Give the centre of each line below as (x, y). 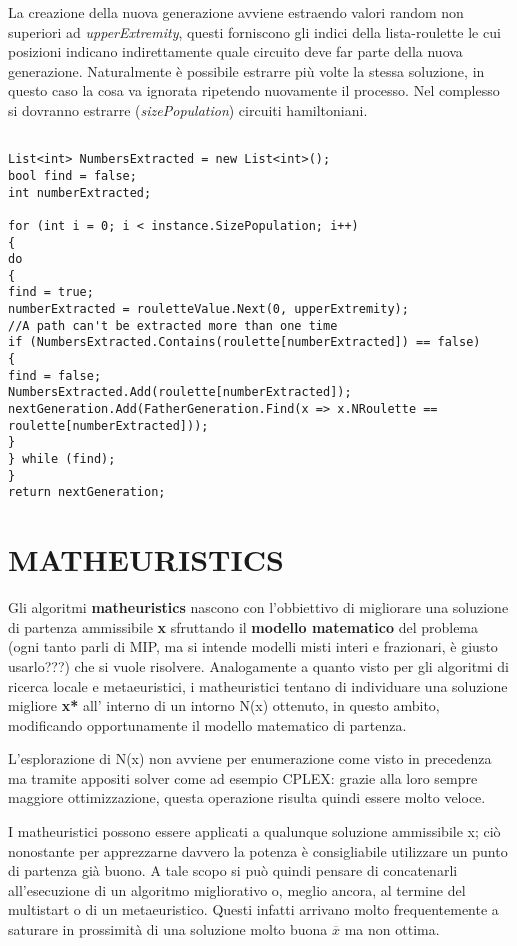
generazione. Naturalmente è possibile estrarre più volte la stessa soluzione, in (246, 70)
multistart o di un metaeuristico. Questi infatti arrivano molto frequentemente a (253, 909)
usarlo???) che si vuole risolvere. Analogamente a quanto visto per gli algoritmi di (258, 665)
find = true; (51, 292)
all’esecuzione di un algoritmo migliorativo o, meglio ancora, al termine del (237, 889)
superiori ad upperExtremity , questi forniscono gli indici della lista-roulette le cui (254, 31)
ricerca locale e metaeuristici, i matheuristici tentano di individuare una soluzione (258, 685)
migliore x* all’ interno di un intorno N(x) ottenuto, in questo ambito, (224, 705)
